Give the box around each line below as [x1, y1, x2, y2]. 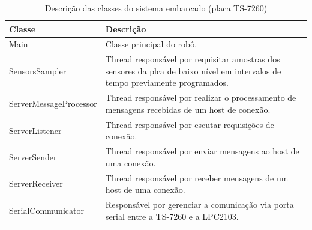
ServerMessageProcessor [9, 97, 97, 110]
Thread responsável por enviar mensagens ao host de [105, 145, 299, 157]
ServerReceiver [9, 177, 63, 190]
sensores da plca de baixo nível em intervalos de [105, 64, 281, 77]
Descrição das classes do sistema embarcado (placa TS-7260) [44, 2, 268, 14]
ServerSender [9, 150, 57, 163]
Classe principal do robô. [105, 38, 197, 50]
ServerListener [9, 124, 62, 136]
